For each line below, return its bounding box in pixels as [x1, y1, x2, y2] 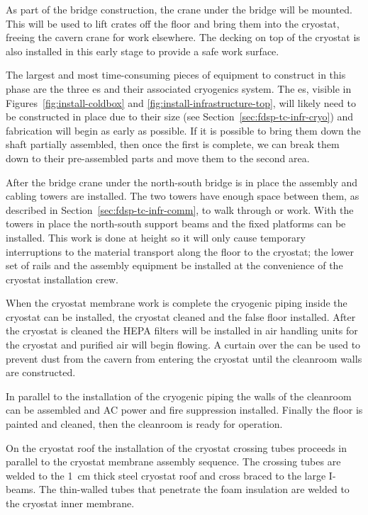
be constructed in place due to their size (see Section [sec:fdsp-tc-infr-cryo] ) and [6, 109, 354, 124]
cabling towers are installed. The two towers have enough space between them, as [6, 188, 359, 203]
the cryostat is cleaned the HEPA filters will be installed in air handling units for [6, 323, 358, 338]
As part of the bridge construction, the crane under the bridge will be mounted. [6, 2, 352, 16]
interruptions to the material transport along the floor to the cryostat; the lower [6, 244, 354, 259]
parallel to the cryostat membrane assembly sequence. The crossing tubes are [6, 454, 341, 469]
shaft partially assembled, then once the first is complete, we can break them [6, 137, 340, 152]
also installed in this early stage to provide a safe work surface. [6, 43, 279, 58]
